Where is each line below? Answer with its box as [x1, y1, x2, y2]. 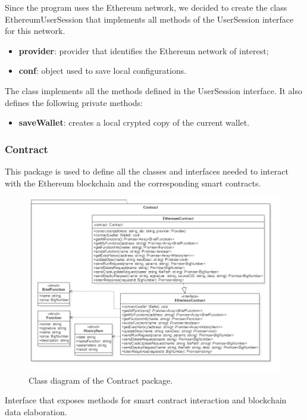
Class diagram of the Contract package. [29, 374, 173, 386]
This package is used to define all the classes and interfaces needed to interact [5, 164, 289, 177]
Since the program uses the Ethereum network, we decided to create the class [5, 1, 287, 13]
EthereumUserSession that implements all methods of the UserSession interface [5, 13, 294, 25]
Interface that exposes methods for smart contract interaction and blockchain [5, 394, 287, 406]
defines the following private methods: [5, 96, 143, 108]
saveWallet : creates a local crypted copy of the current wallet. [18, 116, 250, 129]
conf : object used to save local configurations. [18, 64, 187, 77]
